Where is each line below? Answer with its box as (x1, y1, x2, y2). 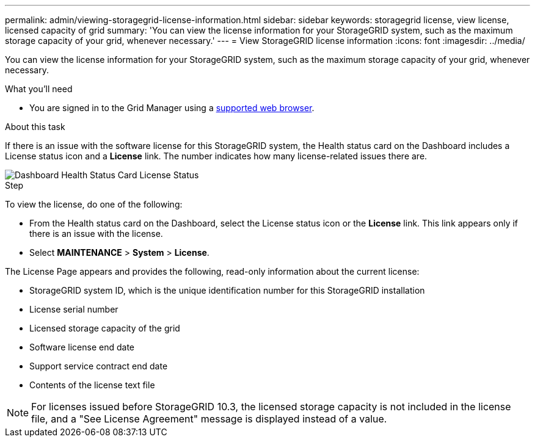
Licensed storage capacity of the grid (29, 323, 180, 333)
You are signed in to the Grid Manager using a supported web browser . (29, 103, 315, 113)
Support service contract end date (29, 361, 168, 371)
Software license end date (29, 342, 135, 352)
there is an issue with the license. (29, 228, 163, 239)
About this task (5, 121, 65, 132)
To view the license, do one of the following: (5, 199, 183, 209)
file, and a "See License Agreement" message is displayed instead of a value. (31, 413, 387, 425)
